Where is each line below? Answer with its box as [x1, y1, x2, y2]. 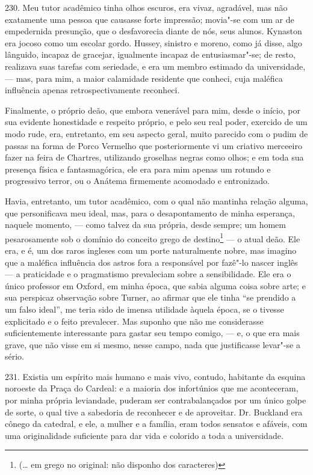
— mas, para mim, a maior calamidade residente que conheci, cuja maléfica [5, 72, 283, 84]
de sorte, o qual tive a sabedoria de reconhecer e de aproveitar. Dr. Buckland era [5, 405, 303, 418]
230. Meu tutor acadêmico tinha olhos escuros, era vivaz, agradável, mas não [5, 1, 288, 13]
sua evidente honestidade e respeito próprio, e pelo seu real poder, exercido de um [5, 115, 308, 128]
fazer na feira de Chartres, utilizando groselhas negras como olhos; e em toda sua [5, 151, 304, 164]
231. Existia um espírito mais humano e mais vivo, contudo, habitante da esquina [5, 370, 306, 382]
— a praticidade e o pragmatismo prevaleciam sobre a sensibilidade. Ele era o [5, 268, 291, 280]
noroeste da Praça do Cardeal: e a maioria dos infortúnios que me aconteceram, [5, 382, 299, 394]
